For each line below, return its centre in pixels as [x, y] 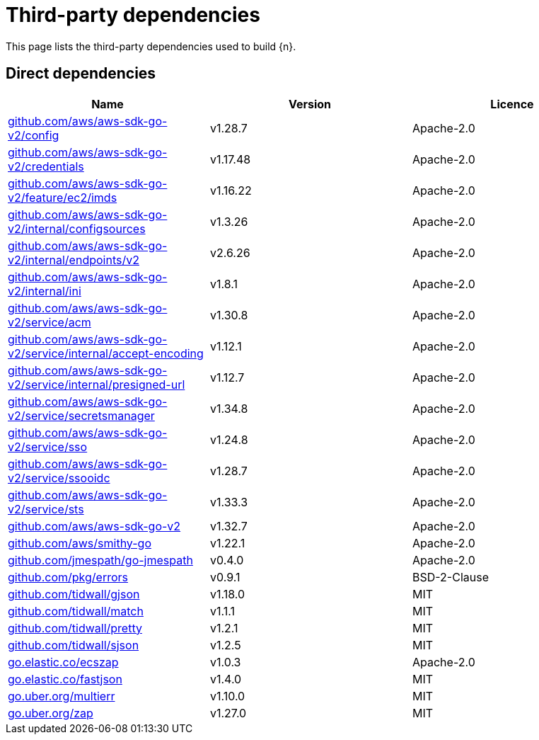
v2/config [34, 135]
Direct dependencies [81, 74]
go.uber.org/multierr [62, 696]
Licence [512, 104]
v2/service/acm [50, 322]
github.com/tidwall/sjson [74, 645]
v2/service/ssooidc [59, 478]
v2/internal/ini [45, 291]
